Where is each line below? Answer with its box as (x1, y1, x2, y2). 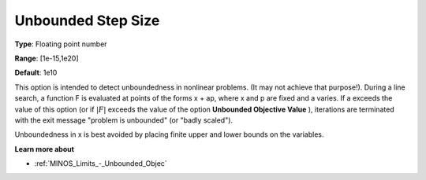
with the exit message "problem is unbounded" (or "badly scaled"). (14, 115, 233, 125)
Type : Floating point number (14, 39, 107, 49)
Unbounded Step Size (14, 12, 160, 29)
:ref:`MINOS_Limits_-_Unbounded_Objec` (34, 159, 167, 168)
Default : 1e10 (14, 68, 58, 78)
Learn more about (14, 144, 75, 153)
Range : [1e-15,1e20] (14, 53, 79, 63)
